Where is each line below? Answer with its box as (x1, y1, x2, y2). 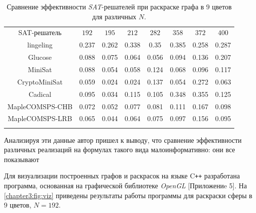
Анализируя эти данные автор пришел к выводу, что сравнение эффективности (4, 134, 242, 145)
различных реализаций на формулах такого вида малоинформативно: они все (4, 144, 235, 155)
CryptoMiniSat (17, 76, 63, 86)
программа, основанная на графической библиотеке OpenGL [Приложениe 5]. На (4, 180, 247, 191)
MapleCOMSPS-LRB (7, 113, 73, 124)
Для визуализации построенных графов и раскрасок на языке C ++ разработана (4, 170, 240, 181)
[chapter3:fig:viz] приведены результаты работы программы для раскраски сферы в (4, 190, 253, 200)
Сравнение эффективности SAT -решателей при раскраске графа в (6, 1, 204, 11)
